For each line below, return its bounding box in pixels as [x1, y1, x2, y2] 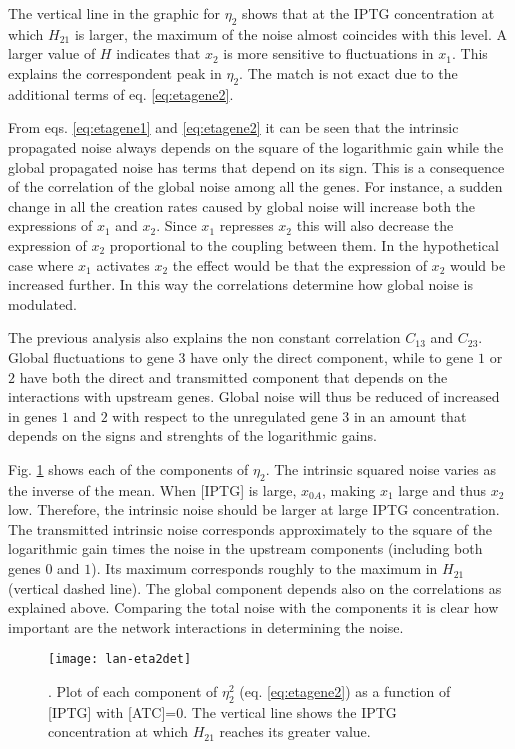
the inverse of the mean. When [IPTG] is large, [8, 479, 297, 500]
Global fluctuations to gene [8, 346, 174, 367]
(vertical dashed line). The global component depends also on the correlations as [8, 577, 502, 598]
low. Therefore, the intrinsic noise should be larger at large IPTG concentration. [8, 499, 500, 520]
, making [322, 479, 376, 500]
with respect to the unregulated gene [112, 405, 338, 426]
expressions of [8, 215, 93, 236]
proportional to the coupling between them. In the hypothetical [109, 234, 499, 255]
